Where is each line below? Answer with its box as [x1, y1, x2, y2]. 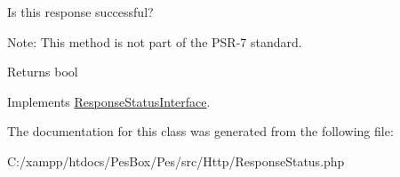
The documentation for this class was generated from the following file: [7, 122, 394, 141]
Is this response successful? [7, 3, 154, 20]
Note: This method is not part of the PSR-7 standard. [7, 32, 302, 51]
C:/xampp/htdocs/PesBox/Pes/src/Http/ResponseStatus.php [7, 151, 345, 170]
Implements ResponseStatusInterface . [7, 92, 211, 110]
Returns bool [7, 62, 78, 81]
